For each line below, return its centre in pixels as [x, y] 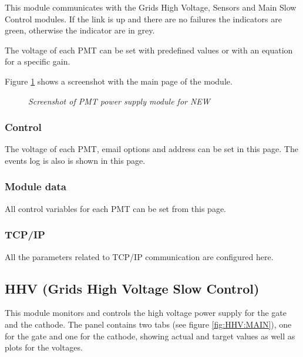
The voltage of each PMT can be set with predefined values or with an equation [149, 50]
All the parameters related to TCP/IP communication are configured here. [139, 256]
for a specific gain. [38, 61]
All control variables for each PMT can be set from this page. [116, 208]
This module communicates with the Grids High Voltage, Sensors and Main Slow [151, 7]
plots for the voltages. [44, 347]
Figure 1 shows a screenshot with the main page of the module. [119, 81]
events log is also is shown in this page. [75, 160]
